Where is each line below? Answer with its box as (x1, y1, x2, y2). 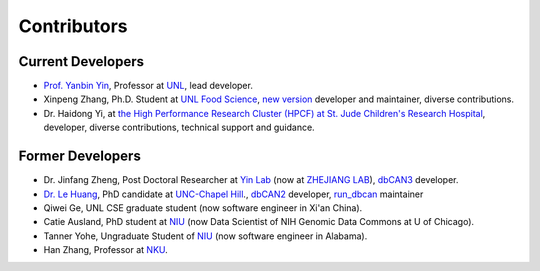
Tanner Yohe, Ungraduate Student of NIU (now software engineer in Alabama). (43, 230, 368, 242)
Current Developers (18, 53, 145, 70)
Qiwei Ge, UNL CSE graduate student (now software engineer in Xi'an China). (43, 201, 363, 214)
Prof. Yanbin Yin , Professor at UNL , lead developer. (43, 80, 254, 92)
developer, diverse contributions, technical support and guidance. (43, 121, 315, 134)
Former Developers (18, 148, 142, 165)
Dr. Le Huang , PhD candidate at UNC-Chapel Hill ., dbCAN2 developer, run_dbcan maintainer (43, 188, 424, 200)
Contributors (18, 15, 129, 37)
